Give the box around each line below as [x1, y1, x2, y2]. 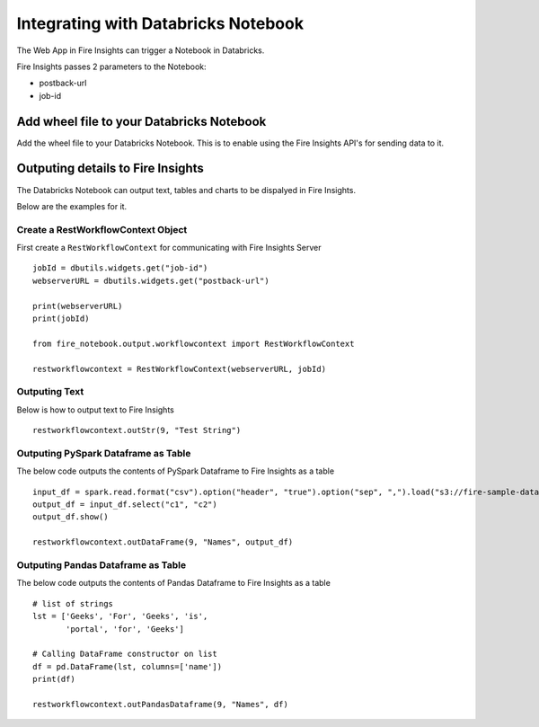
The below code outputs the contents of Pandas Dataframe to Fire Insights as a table [16, 578, 331, 589]
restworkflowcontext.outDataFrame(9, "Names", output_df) [32, 537, 294, 547]
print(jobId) [32, 314, 90, 324]
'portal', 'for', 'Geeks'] [66, 624, 184, 634]
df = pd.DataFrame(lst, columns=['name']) [32, 661, 223, 671]
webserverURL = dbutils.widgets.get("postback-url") [32, 275, 269, 286]
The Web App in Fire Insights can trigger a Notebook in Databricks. [16, 45, 265, 56]
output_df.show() [32, 512, 109, 522]
